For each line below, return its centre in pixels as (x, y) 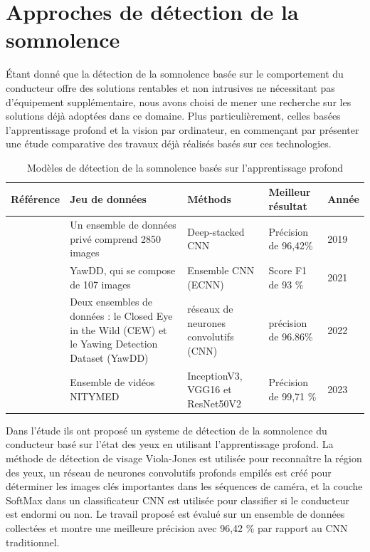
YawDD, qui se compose (123, 270)
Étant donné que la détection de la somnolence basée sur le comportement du (175, 74)
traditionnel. (33, 542)
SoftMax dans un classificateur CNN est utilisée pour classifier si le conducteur (178, 500)
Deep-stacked (216, 231)
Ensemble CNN (221, 270)
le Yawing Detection (114, 344)
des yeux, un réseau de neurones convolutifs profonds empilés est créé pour (169, 472)
